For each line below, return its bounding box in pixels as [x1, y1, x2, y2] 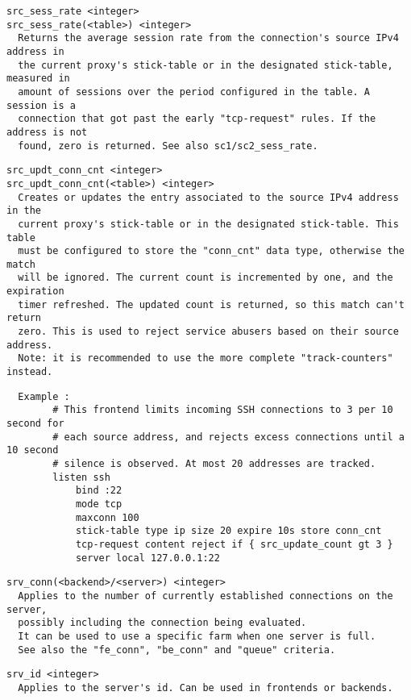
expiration [6, 285, 64, 298]
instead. [6, 366, 53, 378]
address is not [6, 126, 88, 138]
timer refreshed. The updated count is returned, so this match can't [18, 298, 405, 310]
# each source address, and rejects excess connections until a [52, 431, 405, 443]
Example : [18, 390, 70, 402]
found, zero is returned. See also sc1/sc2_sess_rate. [18, 140, 318, 152]
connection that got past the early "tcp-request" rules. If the [18, 113, 376, 125]
